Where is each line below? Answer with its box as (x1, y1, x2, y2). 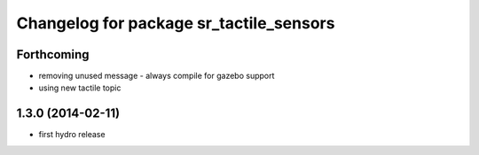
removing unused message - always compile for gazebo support (38, 71, 275, 81)
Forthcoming (16, 47, 90, 62)
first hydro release (38, 129, 106, 140)
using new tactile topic (38, 82, 122, 93)
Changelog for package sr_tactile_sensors (16, 13, 335, 33)
